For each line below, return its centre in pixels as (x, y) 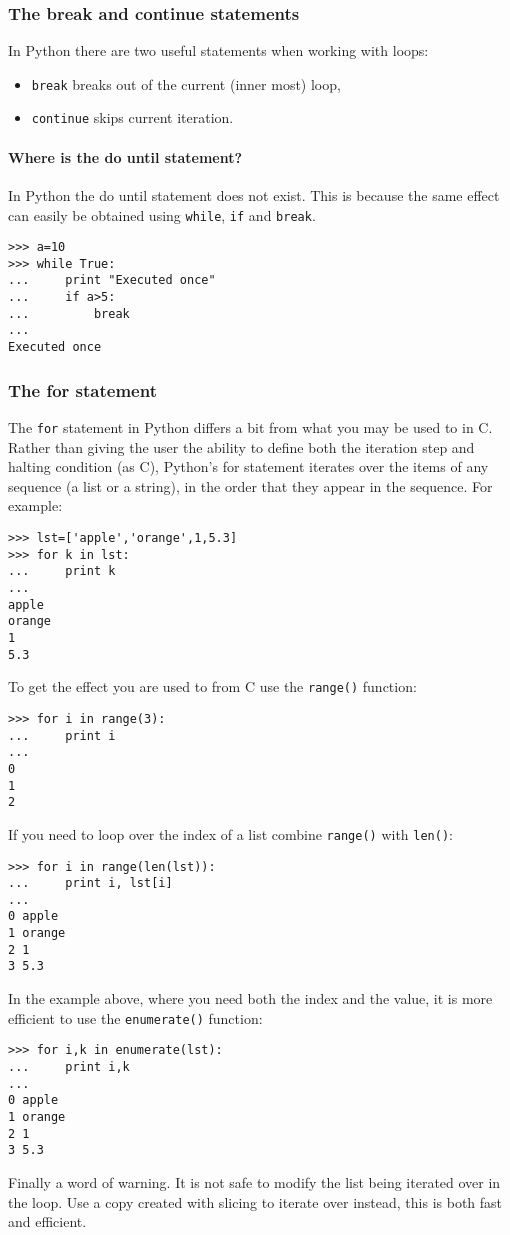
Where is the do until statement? (125, 156)
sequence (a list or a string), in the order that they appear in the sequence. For (250, 485)
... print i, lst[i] (90, 883)
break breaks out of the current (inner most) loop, (186, 83)
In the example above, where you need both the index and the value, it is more (250, 998)
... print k (62, 571)
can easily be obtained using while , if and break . (162, 214)
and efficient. (47, 1221)
